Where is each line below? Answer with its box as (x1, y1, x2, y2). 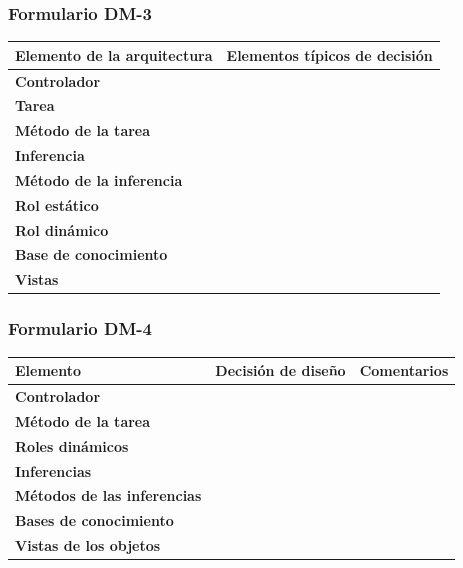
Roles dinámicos (15, 435, 129, 456)
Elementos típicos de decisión (226, 44, 433, 65)
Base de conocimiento (15, 244, 168, 265)
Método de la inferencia (15, 169, 183, 190)
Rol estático (15, 194, 99, 215)
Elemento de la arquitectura (15, 44, 213, 65)
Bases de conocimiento (15, 510, 174, 531)
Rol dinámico (15, 219, 109, 240)
